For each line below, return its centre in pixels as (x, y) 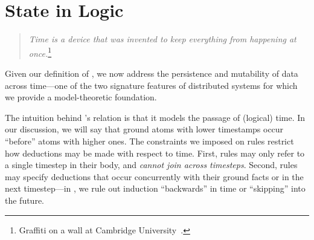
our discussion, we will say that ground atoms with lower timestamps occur (144, 129)
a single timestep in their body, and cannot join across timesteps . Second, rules (151, 165)
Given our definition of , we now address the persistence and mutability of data (152, 73)
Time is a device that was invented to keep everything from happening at (162, 39)
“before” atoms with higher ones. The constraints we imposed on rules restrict (149, 141)
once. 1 (40, 52)
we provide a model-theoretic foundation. (81, 97)
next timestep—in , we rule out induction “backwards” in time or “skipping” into (155, 188)
